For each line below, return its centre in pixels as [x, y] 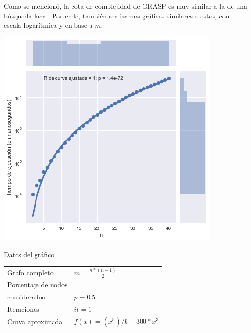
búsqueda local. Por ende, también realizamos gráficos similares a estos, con [117, 15]
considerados [26, 297]
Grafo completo [30, 272]
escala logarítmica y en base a [48, 25]
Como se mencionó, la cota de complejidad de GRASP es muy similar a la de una [126, 6]
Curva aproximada [35, 321]
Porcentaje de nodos [37, 285]
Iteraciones [23, 308]
